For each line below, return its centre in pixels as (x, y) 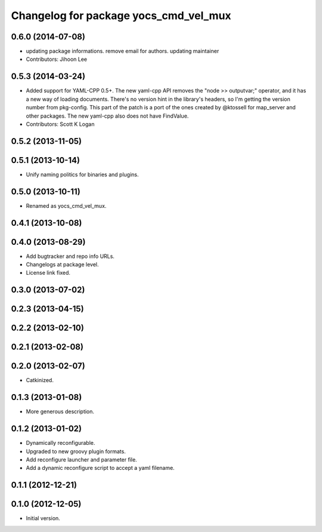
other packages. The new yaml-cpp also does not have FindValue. (107, 116)
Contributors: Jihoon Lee (57, 59)
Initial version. (43, 518)
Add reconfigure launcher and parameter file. (81, 460)
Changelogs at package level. (62, 265)
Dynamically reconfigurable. (61, 443)
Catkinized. (40, 380)
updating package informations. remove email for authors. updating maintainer (123, 51)
